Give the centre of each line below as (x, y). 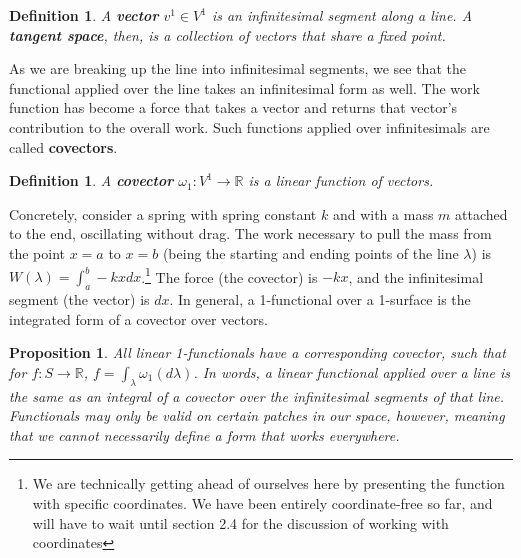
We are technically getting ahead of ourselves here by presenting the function (268, 483)
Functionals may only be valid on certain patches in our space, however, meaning (257, 415)
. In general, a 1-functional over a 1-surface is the (320, 298)
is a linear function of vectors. (341, 180)
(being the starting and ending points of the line (310, 252)
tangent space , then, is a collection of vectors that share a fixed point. (227, 34)
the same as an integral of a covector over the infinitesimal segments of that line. (257, 395)
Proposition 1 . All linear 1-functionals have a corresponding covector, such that (257, 352)
